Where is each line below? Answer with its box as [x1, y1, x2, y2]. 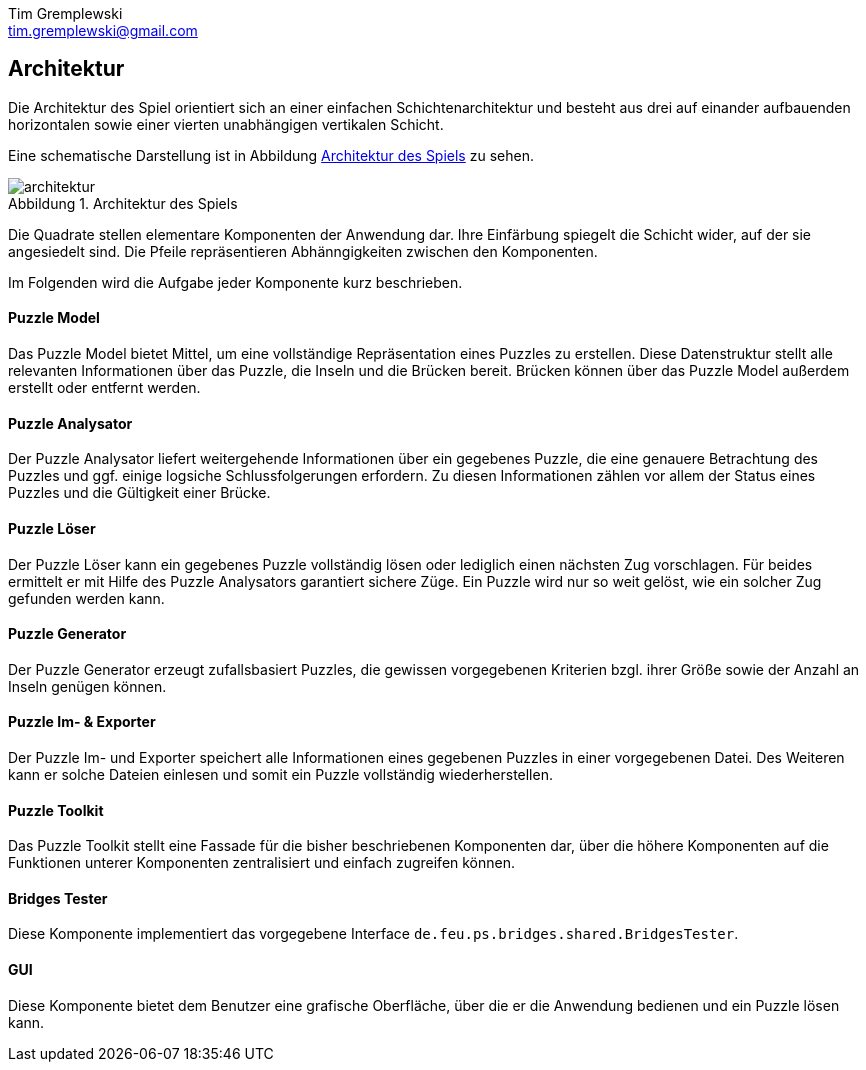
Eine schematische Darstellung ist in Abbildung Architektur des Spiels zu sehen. [8, 146, 534, 164]
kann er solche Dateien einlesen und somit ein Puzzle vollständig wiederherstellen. [8, 765, 553, 783]
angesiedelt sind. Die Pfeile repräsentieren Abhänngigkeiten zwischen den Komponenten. [8, 242, 598, 260]
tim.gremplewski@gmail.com [8, 22, 198, 39]
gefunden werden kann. [8, 589, 165, 607]
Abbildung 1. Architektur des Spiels [8, 194, 238, 212]
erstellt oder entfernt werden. [8, 379, 201, 397]
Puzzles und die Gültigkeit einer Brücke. [8, 484, 271, 502]
